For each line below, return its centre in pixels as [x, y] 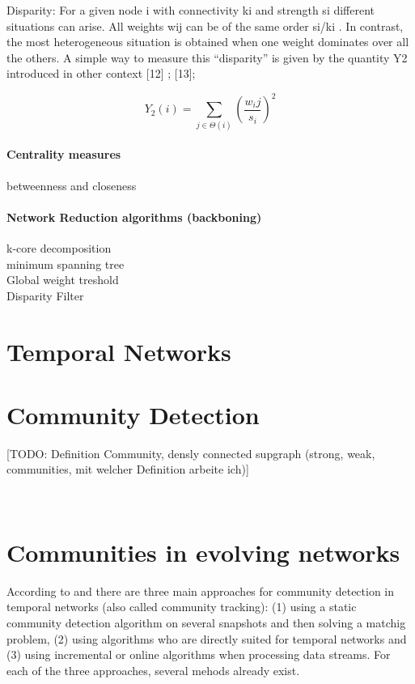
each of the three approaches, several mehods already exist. [153, 670]
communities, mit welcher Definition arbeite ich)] [128, 469]
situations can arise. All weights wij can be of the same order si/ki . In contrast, [205, 25]
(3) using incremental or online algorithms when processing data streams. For [199, 654]
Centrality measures [64, 154]
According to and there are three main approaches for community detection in [201, 591]
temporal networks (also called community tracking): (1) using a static [182, 607]
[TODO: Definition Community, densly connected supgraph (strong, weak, [191, 453]
